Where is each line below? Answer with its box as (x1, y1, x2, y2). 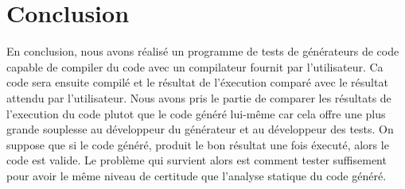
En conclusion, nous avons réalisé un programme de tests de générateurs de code (6, 43, 399, 60)
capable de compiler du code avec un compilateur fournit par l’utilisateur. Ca (6, 58, 384, 75)
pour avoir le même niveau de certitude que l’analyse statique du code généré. (6, 167, 387, 183)
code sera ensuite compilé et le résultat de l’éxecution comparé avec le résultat (6, 74, 388, 91)
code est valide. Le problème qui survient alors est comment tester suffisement (6, 152, 387, 168)
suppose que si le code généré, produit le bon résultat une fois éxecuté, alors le (6, 136, 389, 152)
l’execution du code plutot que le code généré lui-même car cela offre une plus (6, 105, 386, 121)
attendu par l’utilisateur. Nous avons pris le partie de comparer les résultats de (6, 89, 391, 106)
